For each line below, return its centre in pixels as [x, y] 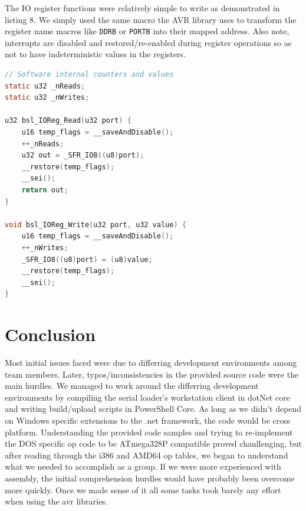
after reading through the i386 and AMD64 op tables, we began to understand [147, 455]
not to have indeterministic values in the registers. [95, 54]
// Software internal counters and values [89, 75]
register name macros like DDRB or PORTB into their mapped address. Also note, [147, 31]
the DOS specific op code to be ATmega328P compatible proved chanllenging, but [153, 443]
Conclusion [50, 334]
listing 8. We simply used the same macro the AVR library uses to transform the [151, 19]
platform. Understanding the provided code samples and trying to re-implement [149, 432]
